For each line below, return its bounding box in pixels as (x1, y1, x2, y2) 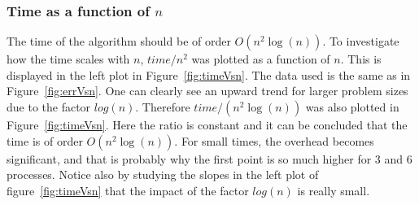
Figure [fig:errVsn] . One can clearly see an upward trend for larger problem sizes (7, 82, 408, 99)
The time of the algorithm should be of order (7, 33, 231, 50)
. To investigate (322, 33, 399, 50)
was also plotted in (305, 98, 399, 115)
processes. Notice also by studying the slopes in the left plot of (7, 166, 319, 183)
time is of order (7, 132, 83, 149)
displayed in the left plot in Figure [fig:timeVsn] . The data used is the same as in (7, 66, 411, 83)
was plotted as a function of (191, 50, 330, 68)
